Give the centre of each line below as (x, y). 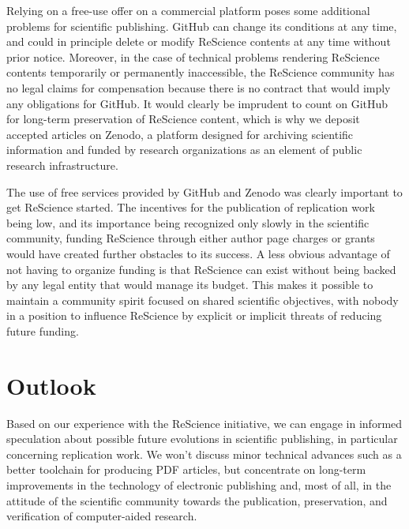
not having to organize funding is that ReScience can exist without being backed (201, 269)
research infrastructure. (62, 165)
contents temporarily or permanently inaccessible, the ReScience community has (201, 72)
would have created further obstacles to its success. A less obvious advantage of (198, 253)
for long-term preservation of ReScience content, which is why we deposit (183, 119)
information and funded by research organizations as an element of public (184, 150)
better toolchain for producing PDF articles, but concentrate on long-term (186, 469)
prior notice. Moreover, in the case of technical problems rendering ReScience (193, 56)
